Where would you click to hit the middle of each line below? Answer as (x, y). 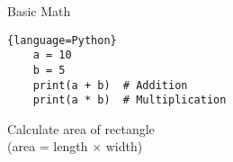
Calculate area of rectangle (81, 128)
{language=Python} (62, 40)
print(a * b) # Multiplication (130, 100)
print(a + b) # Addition (110, 85)
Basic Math (39, 11)
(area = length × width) (75, 146)
